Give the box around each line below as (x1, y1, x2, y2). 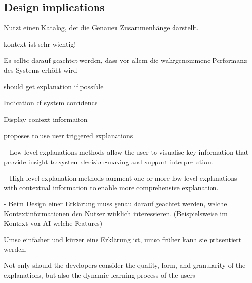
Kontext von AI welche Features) (4, 218, 103, 228)
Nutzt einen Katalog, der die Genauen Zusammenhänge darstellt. (4, 22, 199, 33)
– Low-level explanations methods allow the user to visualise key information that (4, 146, 249, 157)
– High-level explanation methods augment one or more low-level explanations (4, 173, 237, 183)
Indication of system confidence (4, 98, 97, 108)
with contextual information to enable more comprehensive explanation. (4, 182, 219, 192)
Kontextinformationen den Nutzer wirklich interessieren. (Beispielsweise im (4, 208, 228, 218)
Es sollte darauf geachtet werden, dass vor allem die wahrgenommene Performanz (4, 55, 247, 65)
